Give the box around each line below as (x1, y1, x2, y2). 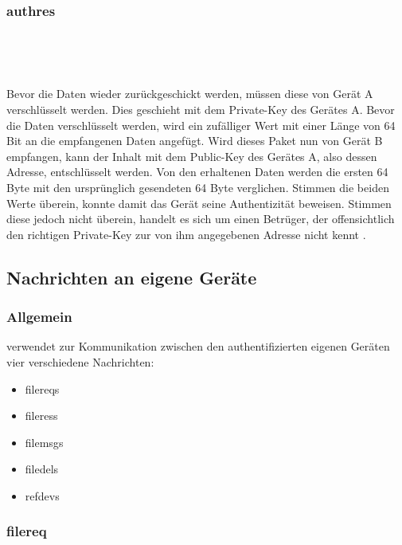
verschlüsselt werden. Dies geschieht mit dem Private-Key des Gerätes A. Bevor (6, 101, 395, 117)
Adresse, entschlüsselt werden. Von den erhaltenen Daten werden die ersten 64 (6, 163, 388, 180)
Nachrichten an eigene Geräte (6, 265, 257, 289)
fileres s (25, 407, 58, 424)
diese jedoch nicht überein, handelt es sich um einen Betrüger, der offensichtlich (6, 210, 395, 227)
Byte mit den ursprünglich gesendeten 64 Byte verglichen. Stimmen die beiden (6, 178, 389, 195)
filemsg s (25, 433, 64, 450)
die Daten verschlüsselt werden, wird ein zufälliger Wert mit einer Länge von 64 (6, 116, 396, 133)
